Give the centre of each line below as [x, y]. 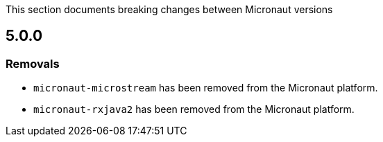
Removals [33, 63]
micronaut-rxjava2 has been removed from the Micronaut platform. [194, 109]
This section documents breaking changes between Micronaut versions [169, 9]
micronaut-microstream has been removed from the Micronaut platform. [206, 88]
